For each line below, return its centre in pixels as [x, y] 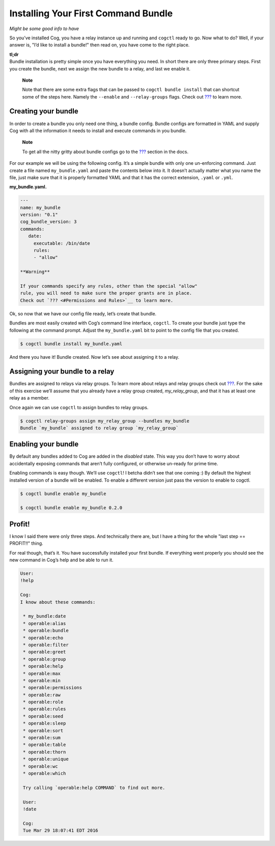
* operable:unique [46, 759]
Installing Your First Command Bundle [91, 13]
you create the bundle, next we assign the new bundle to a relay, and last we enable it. [100, 68]
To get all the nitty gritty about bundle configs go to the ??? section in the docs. [105, 152]
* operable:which [45, 773]
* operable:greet [45, 652]
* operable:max [42, 673]
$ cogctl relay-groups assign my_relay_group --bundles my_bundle [105, 421]
